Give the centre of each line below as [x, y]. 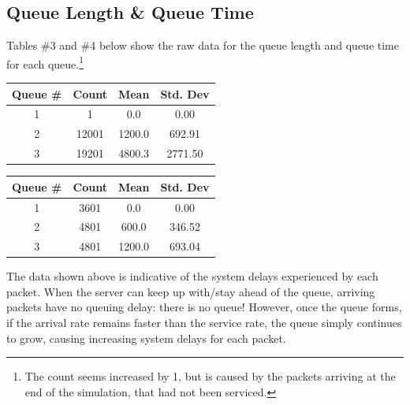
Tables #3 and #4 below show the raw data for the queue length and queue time [203, 45]
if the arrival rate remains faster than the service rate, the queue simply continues [204, 323]
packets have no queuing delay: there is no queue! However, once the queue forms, [204, 307]
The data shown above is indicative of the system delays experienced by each [192, 276]
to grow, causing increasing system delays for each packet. [146, 338]
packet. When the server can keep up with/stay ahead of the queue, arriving [191, 291]
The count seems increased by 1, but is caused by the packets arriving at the [210, 376]
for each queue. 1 [45, 62]
